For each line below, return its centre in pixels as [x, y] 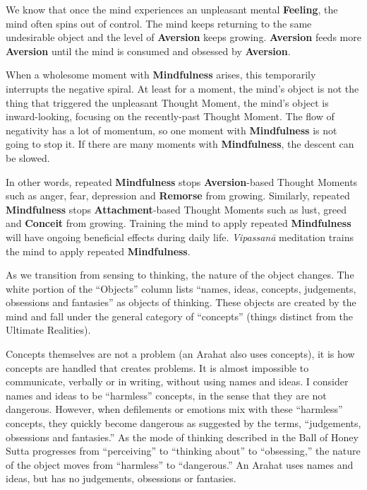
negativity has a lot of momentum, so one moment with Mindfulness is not [172, 130]
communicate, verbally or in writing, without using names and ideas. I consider [177, 381]
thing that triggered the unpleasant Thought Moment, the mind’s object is [167, 102]
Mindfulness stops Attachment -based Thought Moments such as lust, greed [176, 209]
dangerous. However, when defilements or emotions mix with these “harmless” [174, 409]
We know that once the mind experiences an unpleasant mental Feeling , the [172, 9]
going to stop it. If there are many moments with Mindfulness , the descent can [180, 144]
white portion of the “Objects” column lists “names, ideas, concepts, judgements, [181, 288]
